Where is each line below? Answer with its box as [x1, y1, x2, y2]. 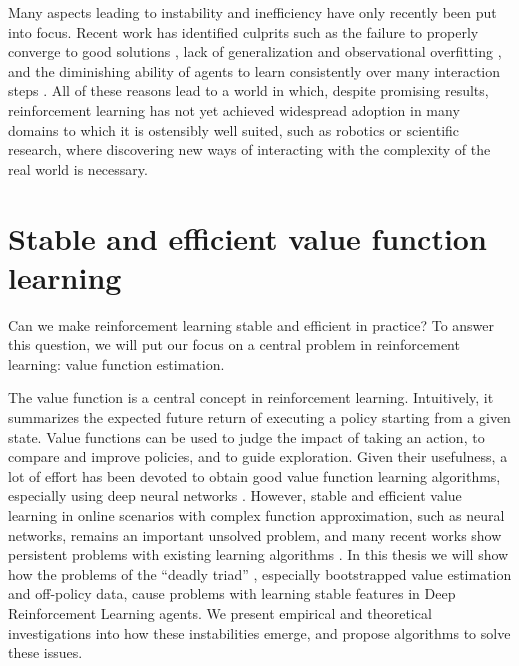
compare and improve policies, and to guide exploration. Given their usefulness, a [8, 446, 508, 467]
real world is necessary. [8, 158, 148, 179]
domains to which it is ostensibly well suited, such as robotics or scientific [8, 119, 460, 140]
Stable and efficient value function [8, 217, 487, 258]
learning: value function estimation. [8, 353, 225, 374]
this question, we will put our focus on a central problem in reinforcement [8, 334, 460, 355]
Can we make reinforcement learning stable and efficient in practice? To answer [8, 314, 495, 335]
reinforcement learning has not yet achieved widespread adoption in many [8, 99, 460, 120]
